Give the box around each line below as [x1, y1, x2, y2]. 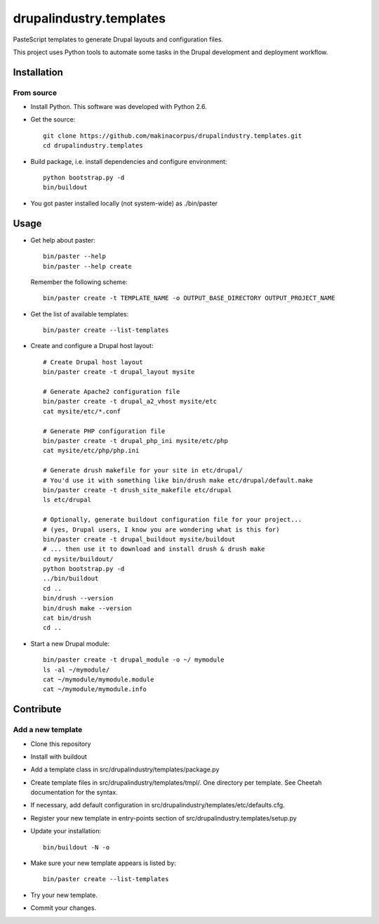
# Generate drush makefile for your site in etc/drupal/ [43, 466, 244, 475]
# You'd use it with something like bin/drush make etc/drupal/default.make [43, 476, 314, 485]
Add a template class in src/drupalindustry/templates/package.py [30, 765, 220, 774]
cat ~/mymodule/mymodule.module [43, 675, 154, 684]
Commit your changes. [30, 904, 97, 912]
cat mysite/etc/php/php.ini [43, 447, 140, 455]
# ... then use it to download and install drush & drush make [43, 545, 265, 553]
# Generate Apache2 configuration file [43, 387, 180, 396]
